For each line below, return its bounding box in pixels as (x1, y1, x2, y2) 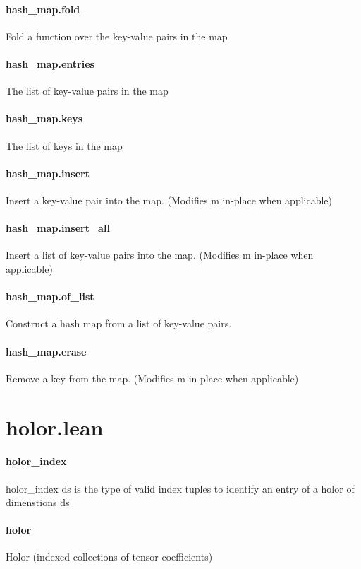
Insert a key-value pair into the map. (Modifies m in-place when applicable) (6, 192, 333, 207)
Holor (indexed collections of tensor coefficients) (6, 549, 213, 564)
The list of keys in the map (6, 138, 123, 153)
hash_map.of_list (6, 289, 94, 304)
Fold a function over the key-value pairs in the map (6, 28, 228, 43)
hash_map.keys (6, 111, 83, 126)
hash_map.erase (6, 344, 87, 358)
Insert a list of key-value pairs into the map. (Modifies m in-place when (6, 247, 314, 262)
